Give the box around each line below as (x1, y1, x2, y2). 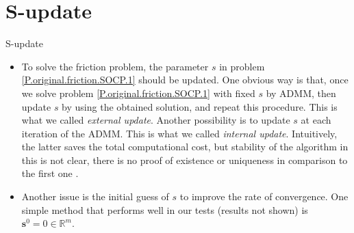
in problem (219, 59, 265, 73)
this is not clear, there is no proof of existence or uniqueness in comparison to (21, 152, 348, 167)
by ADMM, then (266, 85, 336, 100)
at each (301, 113, 331, 127)
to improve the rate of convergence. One (179, 189, 349, 204)
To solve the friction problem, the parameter (21, 59, 209, 73)
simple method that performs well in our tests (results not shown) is (21, 202, 308, 217)
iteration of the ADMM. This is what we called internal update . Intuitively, (21, 126, 338, 140)
